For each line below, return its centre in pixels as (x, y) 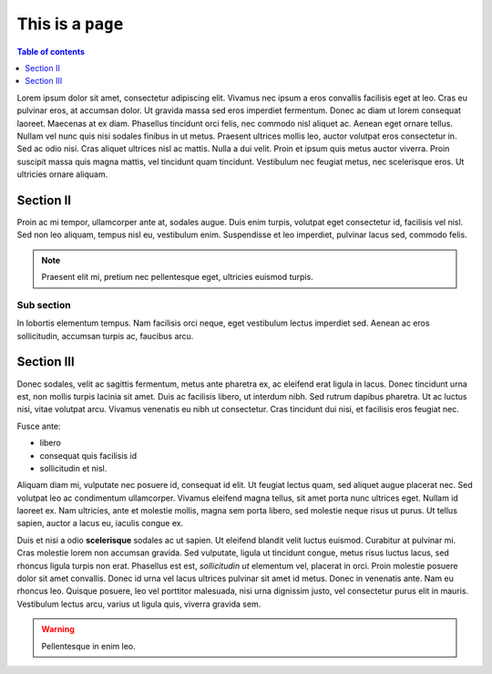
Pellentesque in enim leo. (88, 646)
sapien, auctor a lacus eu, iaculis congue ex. (100, 524)
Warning (58, 629)
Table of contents (51, 51)
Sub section (44, 305)
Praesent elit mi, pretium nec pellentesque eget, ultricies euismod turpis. (177, 277)
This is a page (70, 24)
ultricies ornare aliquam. (62, 174)
